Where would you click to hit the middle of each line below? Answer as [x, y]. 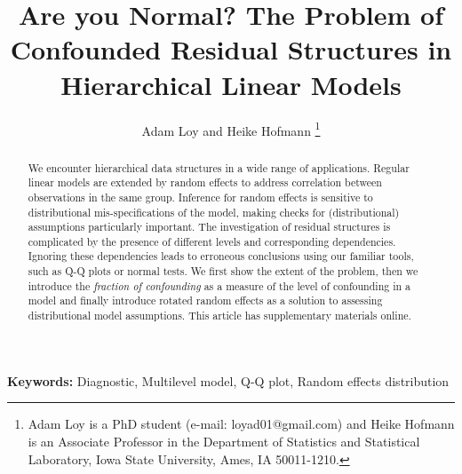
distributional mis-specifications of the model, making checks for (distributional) [214, 212]
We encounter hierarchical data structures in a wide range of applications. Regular [219, 167]
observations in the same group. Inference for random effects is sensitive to [200, 197]
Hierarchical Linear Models [231, 84]
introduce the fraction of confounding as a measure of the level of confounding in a [219, 285]
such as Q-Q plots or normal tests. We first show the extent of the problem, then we [223, 271]
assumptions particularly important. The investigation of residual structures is [209, 227]
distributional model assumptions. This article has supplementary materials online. [219, 316]
